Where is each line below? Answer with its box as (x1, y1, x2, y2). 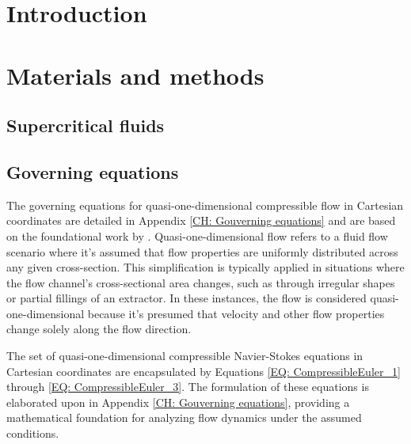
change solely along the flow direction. (6, 321, 192, 337)
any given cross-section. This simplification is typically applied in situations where (6, 259, 405, 275)
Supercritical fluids (6, 113, 165, 138)
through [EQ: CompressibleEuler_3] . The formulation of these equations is (6, 378, 369, 395)
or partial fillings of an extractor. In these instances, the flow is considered (6, 290, 367, 306)
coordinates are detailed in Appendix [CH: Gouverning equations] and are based (6, 212, 396, 229)
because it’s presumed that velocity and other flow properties (87, 305, 385, 321)
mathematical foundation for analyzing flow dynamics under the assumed (6, 409, 362, 426)
